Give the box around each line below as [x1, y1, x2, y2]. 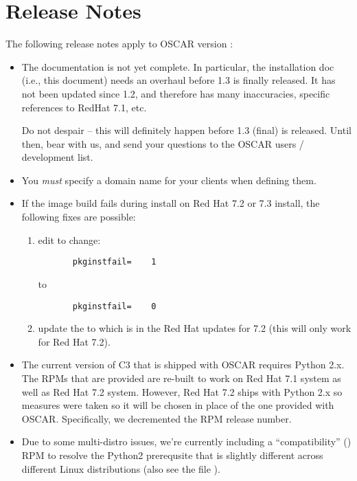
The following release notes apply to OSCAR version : [5, 36, 233, 51]
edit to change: [38, 232, 101, 247]
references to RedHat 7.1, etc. [21, 100, 147, 114]
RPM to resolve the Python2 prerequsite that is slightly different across [21, 447, 323, 462]
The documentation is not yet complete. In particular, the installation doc [21, 59, 334, 74]
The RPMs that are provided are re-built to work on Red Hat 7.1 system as [21, 370, 341, 385]
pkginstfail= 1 [72, 257, 157, 267]
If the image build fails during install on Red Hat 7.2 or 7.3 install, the [21, 196, 320, 210]
